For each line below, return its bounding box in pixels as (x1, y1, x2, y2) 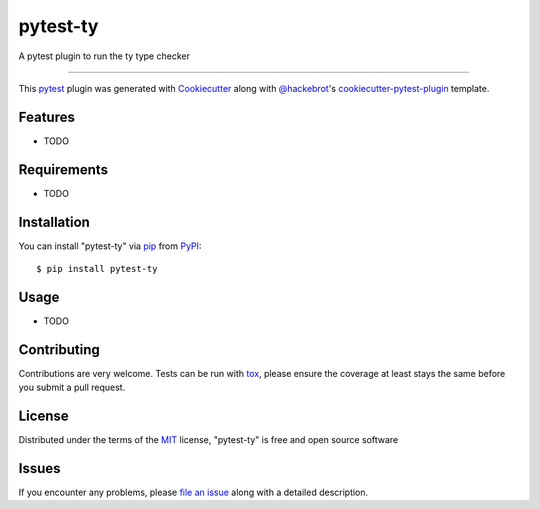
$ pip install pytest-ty (36, 263, 158, 275)
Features (18, 108, 75, 125)
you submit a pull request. (18, 381, 126, 394)
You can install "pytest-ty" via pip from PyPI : (18, 240, 202, 252)
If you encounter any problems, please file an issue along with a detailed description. (18, 486, 369, 499)
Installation (18, 213, 90, 230)
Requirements (18, 161, 109, 178)
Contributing (18, 341, 100, 358)
